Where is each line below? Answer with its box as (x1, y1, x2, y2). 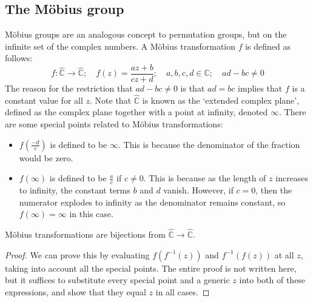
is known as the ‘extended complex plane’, (142, 93, 300, 106)
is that (180, 82, 205, 95)
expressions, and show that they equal (5, 285, 146, 298)
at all (274, 248, 294, 261)
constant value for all (5, 93, 83, 106)
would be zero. (19, 151, 73, 164)
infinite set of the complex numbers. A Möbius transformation (5, 39, 236, 52)
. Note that (90, 93, 132, 106)
